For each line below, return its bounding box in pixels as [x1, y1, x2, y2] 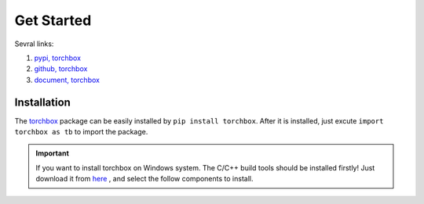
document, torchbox [34, 75, 100, 84]
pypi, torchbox [34, 53, 82, 63]
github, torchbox [34, 64, 88, 73]
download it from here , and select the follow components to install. [35, 174, 254, 184]
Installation [14, 95, 71, 109]
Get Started [14, 12, 92, 29]
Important [35, 149, 70, 158]
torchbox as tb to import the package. [14, 127, 148, 137]
